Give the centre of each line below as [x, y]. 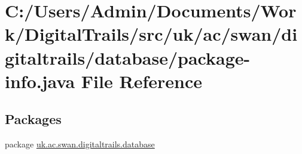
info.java [40, 81]
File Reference [141, 81]
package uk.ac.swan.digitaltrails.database [80, 144]
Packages [33, 119]
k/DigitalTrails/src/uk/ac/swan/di [151, 34]
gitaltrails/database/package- [128, 57]
